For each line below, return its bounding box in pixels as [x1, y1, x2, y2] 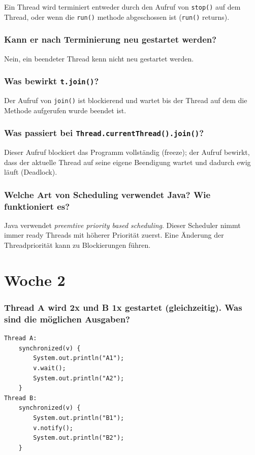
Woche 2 [4, 269, 66, 290]
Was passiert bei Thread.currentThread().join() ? [4, 126, 204, 139]
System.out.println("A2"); [33, 374, 124, 382]
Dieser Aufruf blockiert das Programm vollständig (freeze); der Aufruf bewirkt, [4, 146, 250, 157]
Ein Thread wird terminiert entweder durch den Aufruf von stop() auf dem [4, 2, 241, 12]
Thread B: [4, 394, 37, 402]
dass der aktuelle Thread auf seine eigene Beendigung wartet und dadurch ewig [4, 156, 251, 167]
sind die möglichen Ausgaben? [4, 312, 130, 325]
